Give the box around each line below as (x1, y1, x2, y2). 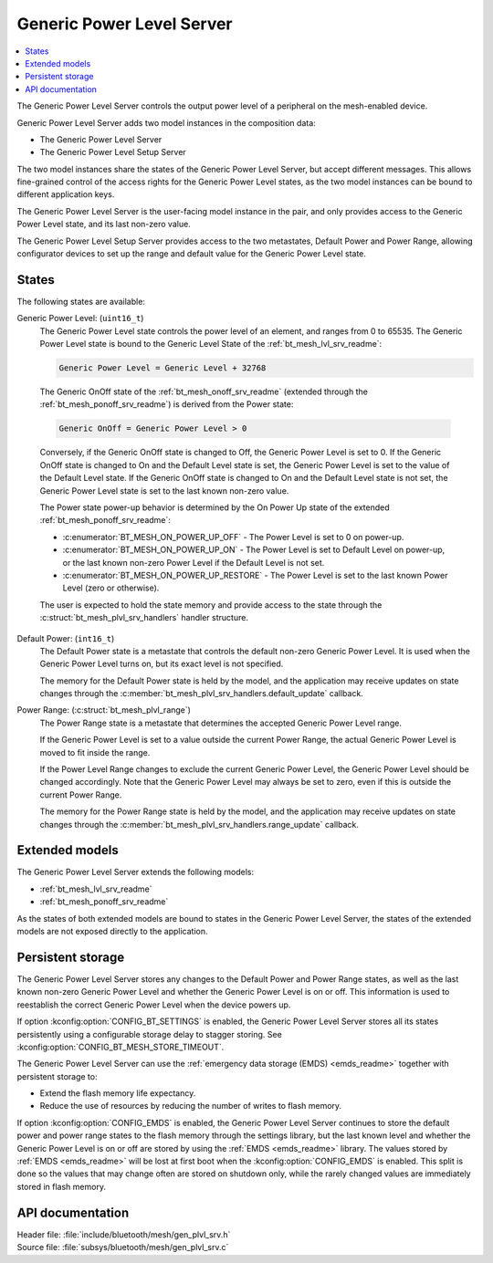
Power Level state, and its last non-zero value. (16, 219, 191, 230)
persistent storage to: (16, 1070, 98, 1081)
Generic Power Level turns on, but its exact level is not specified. (39, 658, 284, 670)
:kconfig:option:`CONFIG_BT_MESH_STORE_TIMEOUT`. (16, 1041, 225, 1052)
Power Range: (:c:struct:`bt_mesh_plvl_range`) (16, 705, 192, 715)
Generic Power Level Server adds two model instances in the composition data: (16, 117, 317, 128)
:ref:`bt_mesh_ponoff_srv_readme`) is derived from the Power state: (39, 399, 294, 410)
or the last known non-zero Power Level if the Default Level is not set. (62, 557, 325, 568)
